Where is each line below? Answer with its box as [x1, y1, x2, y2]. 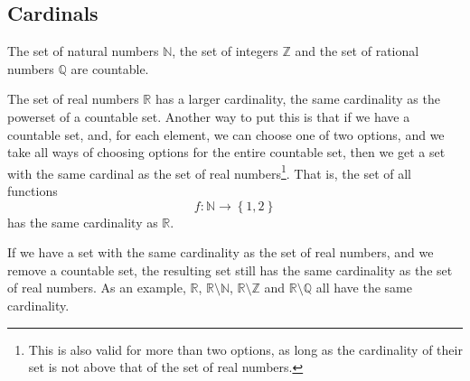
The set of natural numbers [7, 42, 159, 60]
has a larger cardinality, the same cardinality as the [155, 89, 440, 108]
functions [7, 181, 58, 200]
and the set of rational [295, 42, 419, 60]
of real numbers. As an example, [7, 278, 186, 297]
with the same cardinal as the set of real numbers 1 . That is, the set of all [7, 161, 411, 182]
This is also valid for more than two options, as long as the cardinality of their [28, 339, 463, 358]
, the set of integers [172, 42, 278, 60]
